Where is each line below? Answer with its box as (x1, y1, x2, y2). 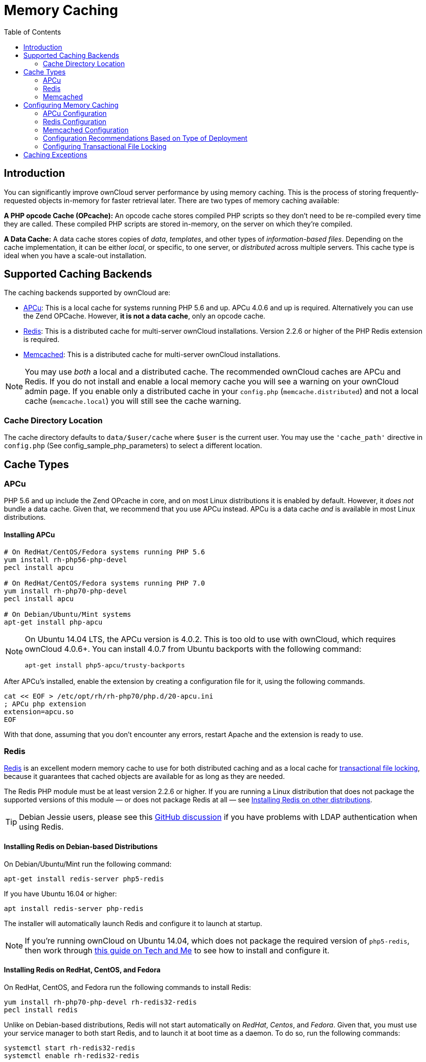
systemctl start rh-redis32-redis (4, 1043, 135, 1052)
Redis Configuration (43, 117, 107, 126)
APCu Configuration (43, 109, 107, 117)
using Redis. (19, 822, 64, 832)
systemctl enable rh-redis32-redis (4, 1051, 140, 1060)
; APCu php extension (4, 700, 86, 708)
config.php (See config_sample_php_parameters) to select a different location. (4, 441, 262, 450)
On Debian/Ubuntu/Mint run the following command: (4, 859, 172, 868)
